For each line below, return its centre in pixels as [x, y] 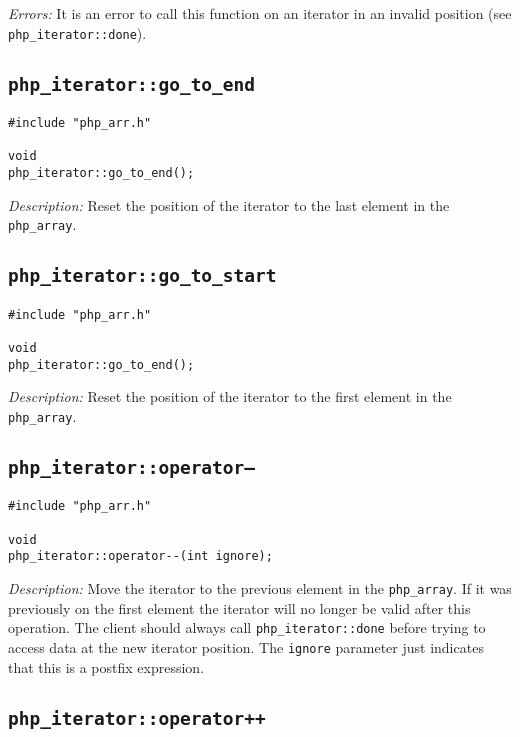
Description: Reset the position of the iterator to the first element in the [230, 396]
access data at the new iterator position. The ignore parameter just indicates [246, 646]
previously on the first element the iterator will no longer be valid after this [239, 607]
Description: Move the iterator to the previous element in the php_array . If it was [260, 587]
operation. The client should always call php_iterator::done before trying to [247, 627]
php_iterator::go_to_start [142, 276]
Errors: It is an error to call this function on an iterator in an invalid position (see [260, 13]
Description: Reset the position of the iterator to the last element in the [229, 204]
